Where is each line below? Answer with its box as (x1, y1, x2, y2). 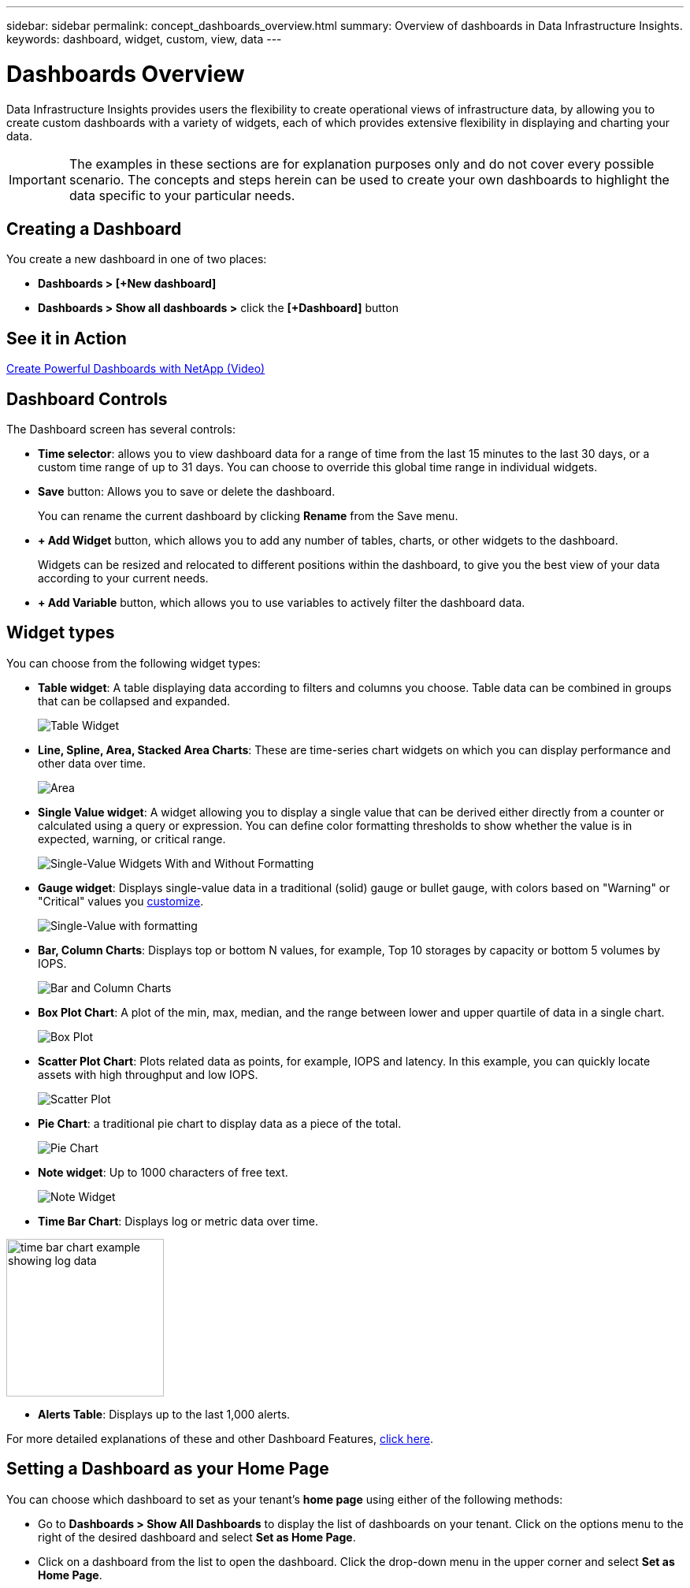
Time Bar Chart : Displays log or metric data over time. (38, 1214, 318, 1228)
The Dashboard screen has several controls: (6, 422, 236, 437)
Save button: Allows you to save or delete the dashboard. (38, 485, 336, 499)
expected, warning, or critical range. (38, 831, 226, 846)
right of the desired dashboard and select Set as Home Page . (38, 1530, 356, 1544)
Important (9, 171, 66, 188)
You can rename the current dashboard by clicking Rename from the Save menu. (38, 509, 458, 523)
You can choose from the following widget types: (6, 656, 261, 670)
